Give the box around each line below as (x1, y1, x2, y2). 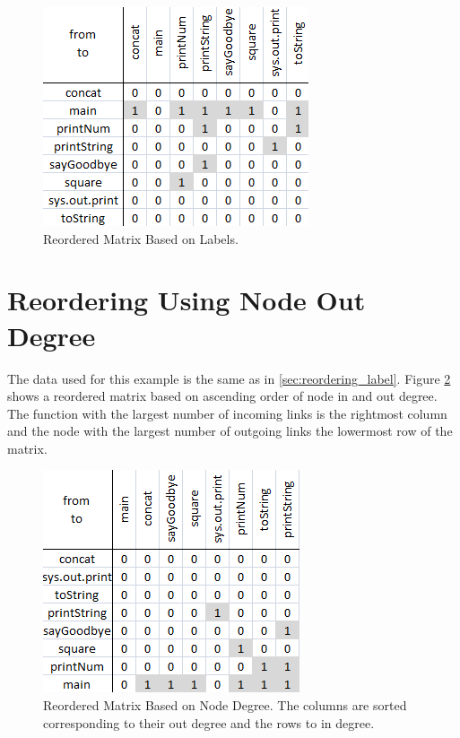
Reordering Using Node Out (7, 282, 366, 318)
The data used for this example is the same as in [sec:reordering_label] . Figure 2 (7, 369, 451, 387)
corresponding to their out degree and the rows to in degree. (43, 713, 375, 732)
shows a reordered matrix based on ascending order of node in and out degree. (7, 386, 438, 405)
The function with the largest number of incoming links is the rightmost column (7, 404, 447, 422)
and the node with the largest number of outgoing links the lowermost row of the (7, 421, 453, 440)
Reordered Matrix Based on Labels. (43, 229, 239, 247)
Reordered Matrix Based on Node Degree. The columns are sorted (43, 696, 407, 715)
